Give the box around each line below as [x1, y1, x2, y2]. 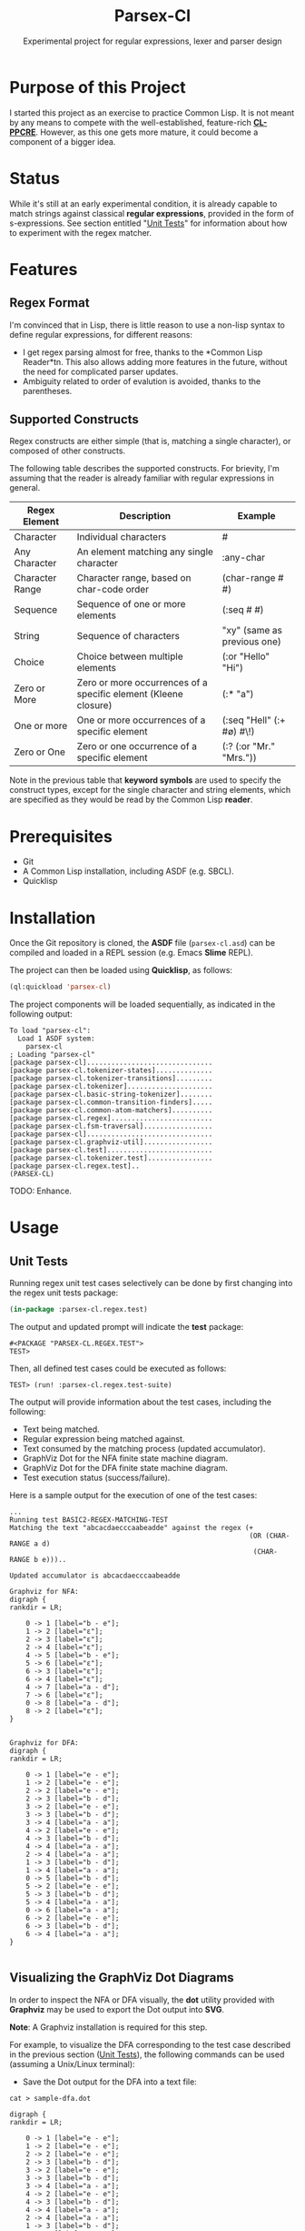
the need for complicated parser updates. [22, 366, 179, 377]
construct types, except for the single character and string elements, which [9, 785, 291, 796]
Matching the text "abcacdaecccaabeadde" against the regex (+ [9, 1524, 254, 1533]
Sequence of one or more [76, 598, 186, 611]
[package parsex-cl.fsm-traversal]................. [9, 1121, 213, 1131]
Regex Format [9, 295, 90, 310]
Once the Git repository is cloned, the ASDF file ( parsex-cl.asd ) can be [9, 938, 275, 948]
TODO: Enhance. [9, 1185, 73, 1197]
